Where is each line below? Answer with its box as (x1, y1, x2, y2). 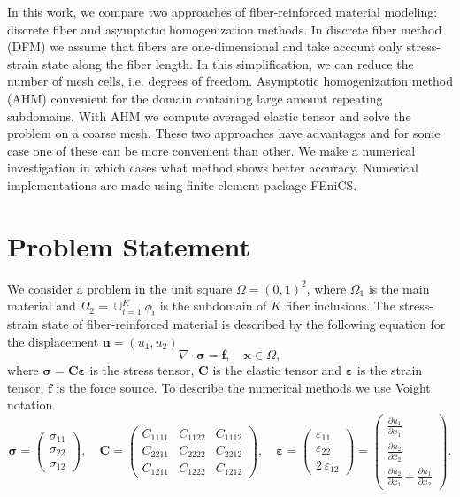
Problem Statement (7, 227, 250, 264)
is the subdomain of (159, 296, 267, 315)
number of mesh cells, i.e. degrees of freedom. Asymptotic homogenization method (7, 72, 453, 90)
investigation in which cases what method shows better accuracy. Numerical (7, 158, 418, 177)
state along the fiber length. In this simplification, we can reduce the (42, 54, 414, 73)
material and (7, 296, 76, 315)
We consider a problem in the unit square (7, 279, 233, 297)
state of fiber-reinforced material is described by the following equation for (42, 315, 446, 333)
